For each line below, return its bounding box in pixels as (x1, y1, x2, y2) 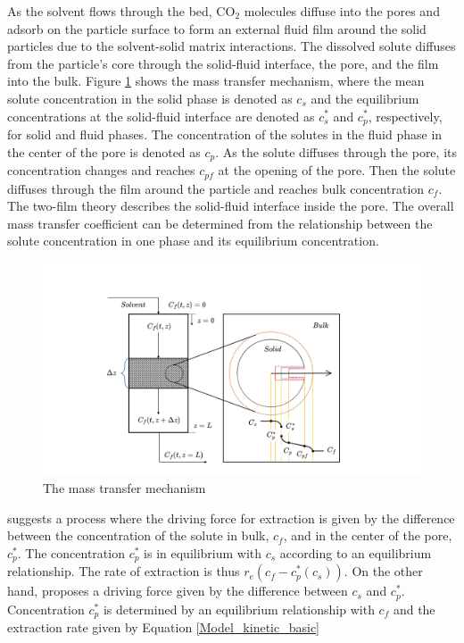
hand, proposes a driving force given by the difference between (7, 581, 348, 600)
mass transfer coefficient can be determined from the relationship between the (7, 213, 433, 232)
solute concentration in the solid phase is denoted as (7, 88, 293, 107)
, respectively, (368, 106, 443, 125)
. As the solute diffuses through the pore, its (215, 142, 457, 161)
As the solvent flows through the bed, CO (7, 2, 236, 20)
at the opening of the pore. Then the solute (218, 161, 456, 180)
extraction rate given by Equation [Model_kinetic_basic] (7, 618, 320, 637)
